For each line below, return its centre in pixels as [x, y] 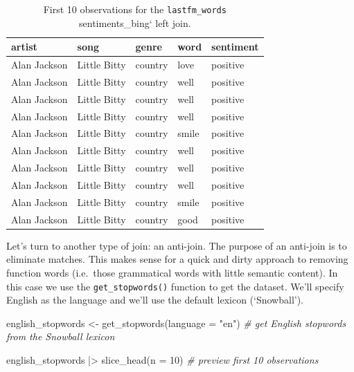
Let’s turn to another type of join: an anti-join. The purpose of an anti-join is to [177, 245]
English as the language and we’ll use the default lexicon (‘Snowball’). [155, 300]
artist [24, 47]
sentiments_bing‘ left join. [135, 22]
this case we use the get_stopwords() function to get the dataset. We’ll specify [175, 286]
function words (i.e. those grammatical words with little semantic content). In [172, 272]
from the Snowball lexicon [61, 336]
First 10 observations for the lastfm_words [135, 9]
